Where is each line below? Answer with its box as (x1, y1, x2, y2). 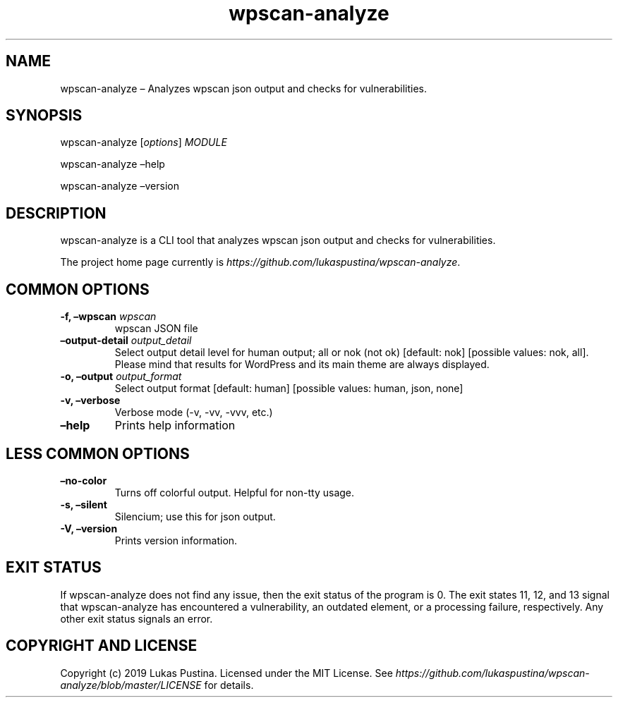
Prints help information (114, 418, 236, 433)
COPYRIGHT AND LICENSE (6, 637, 198, 655)
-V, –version (60, 522, 118, 534)
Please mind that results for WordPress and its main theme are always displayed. (114, 358, 490, 371)
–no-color (60, 474, 107, 487)
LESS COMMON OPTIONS (6, 444, 190, 463)
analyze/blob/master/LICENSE (60, 678, 202, 691)
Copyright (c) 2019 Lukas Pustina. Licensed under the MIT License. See (60, 666, 393, 679)
